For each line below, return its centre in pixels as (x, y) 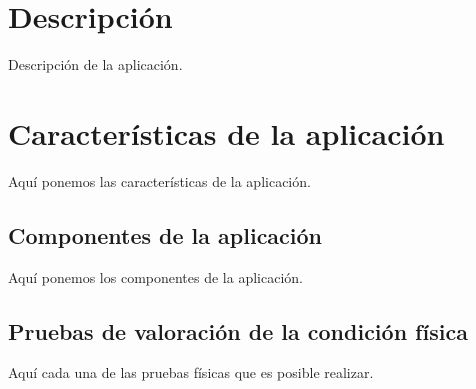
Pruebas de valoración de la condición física (238, 330)
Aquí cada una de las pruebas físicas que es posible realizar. (191, 372)
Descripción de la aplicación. (95, 64)
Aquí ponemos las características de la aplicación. (159, 180)
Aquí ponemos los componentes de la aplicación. (155, 276)
